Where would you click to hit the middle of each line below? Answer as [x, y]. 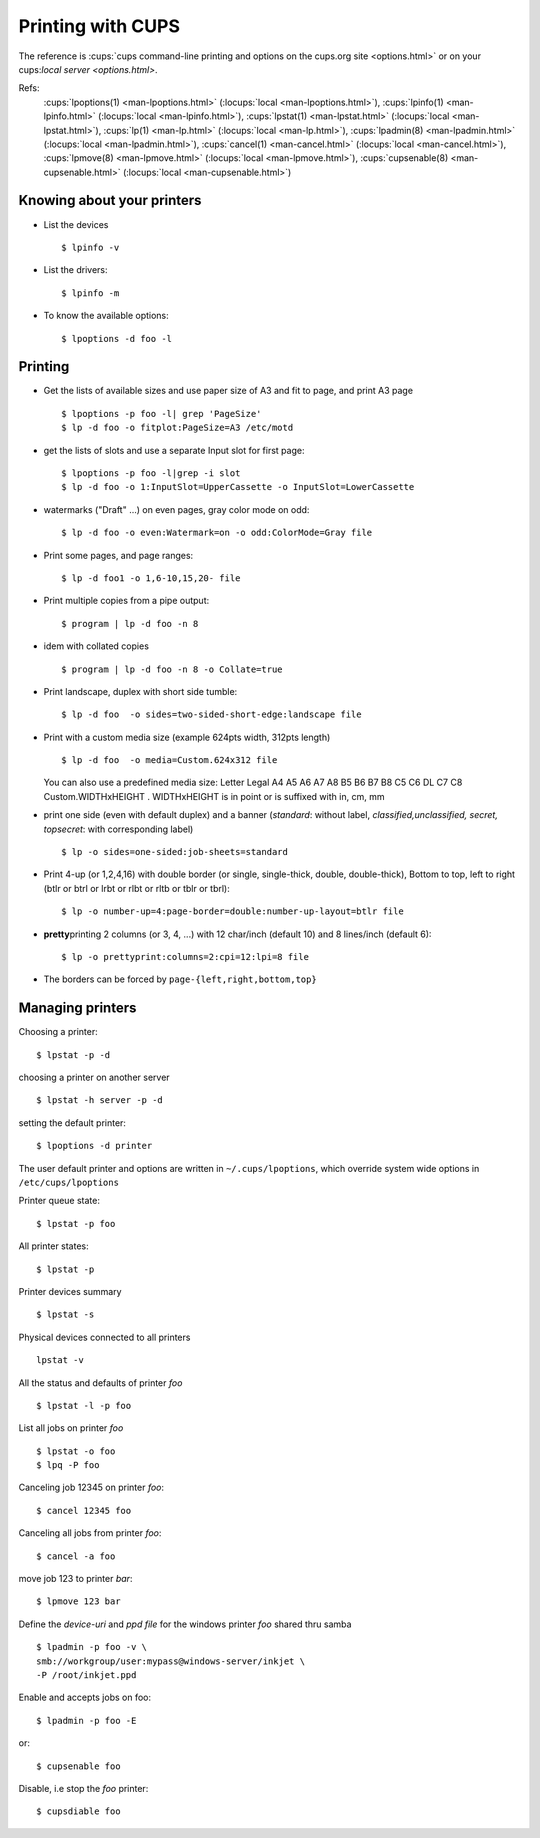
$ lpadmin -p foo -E [86, 1720]
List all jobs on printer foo [71, 1428]
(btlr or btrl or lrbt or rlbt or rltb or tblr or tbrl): [136, 888]
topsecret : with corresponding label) [118, 829]
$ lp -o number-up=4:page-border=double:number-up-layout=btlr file [232, 911]
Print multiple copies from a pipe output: [126, 601]
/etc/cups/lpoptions [69, 1183]
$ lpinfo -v [90, 247]
